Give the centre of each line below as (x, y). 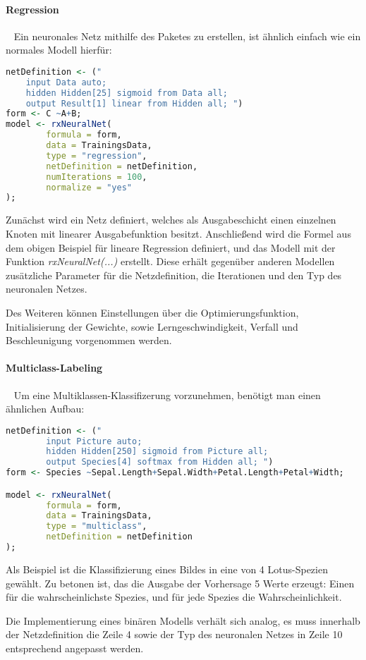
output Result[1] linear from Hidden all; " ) (134, 103)
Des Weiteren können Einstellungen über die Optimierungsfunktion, (152, 312)
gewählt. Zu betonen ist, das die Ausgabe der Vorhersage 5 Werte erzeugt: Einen (180, 583)
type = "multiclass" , (97, 526)
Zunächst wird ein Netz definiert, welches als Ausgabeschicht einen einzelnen (171, 220)
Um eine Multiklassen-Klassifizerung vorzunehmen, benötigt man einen (167, 395)
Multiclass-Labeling (54, 368)
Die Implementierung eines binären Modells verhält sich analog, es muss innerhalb (183, 620)
